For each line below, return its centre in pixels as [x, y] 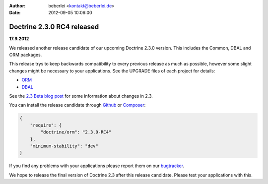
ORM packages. [26, 55]
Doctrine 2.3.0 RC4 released [54, 27]
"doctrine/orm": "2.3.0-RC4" [76, 132]
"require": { [46, 125]
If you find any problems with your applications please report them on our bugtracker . [97, 166]
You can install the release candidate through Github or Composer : [77, 105]
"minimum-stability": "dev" [64, 146]
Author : [17, 6]
